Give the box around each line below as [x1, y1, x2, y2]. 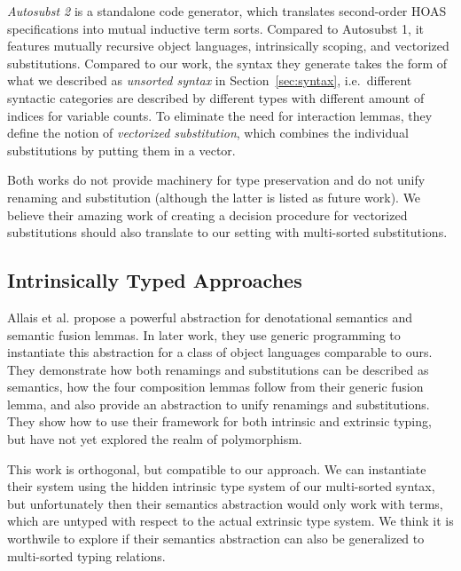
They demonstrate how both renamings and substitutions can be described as [7, 360, 429, 378]
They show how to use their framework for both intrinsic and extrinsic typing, [7, 412, 432, 431]
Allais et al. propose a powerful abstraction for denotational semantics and [7, 307, 413, 326]
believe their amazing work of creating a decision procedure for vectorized [7, 205, 408, 224]
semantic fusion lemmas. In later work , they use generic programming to [7, 325, 401, 344]
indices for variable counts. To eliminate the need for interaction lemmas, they [7, 106, 433, 124]
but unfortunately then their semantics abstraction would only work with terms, [7, 494, 443, 512]
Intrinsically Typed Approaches [7, 266, 302, 294]
